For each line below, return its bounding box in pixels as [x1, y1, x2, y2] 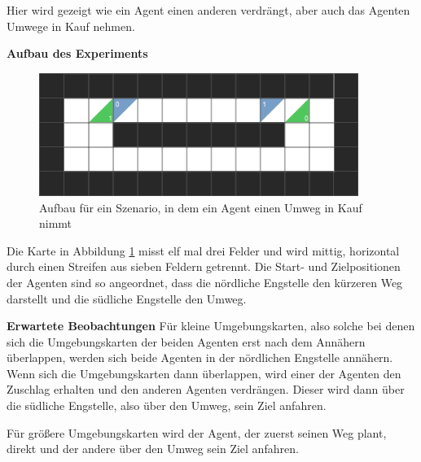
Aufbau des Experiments [7, 45, 148, 62]
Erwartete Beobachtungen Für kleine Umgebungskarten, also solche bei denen [7, 317, 415, 334]
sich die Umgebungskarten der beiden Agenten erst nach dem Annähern [7, 333, 366, 350]
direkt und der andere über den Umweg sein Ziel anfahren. [7, 440, 299, 457]
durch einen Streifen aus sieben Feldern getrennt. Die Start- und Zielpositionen [7, 258, 401, 275]
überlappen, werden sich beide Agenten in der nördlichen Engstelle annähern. [7, 349, 393, 366]
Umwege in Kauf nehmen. [7, 17, 135, 34]
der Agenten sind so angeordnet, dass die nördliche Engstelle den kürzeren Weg [7, 273, 403, 290]
